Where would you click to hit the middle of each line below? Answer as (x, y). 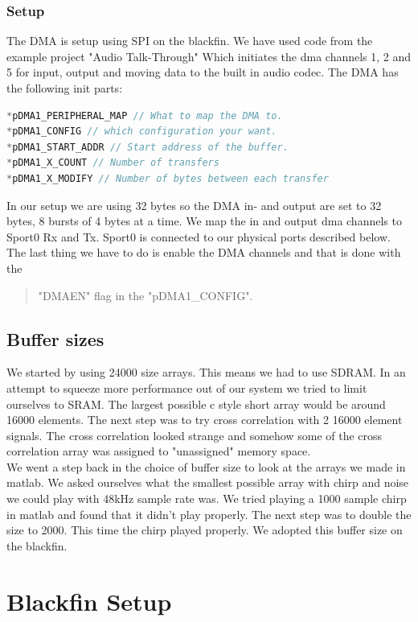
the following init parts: (65, 88)
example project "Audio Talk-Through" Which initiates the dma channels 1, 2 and (209, 56)
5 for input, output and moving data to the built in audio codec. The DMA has (203, 72)
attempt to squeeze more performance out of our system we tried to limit (187, 387)
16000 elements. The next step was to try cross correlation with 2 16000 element (205, 420)
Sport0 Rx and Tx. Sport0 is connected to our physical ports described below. (199, 236)
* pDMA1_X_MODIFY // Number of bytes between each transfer (168, 178)
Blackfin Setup (89, 601)
